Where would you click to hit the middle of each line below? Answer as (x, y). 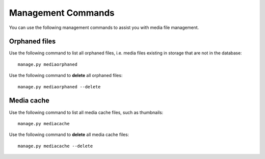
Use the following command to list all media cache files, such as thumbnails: (86, 112)
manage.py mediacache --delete (55, 146)
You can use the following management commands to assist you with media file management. (104, 27)
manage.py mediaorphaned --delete (59, 87)
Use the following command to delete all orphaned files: (66, 76)
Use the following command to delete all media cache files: (69, 134)
